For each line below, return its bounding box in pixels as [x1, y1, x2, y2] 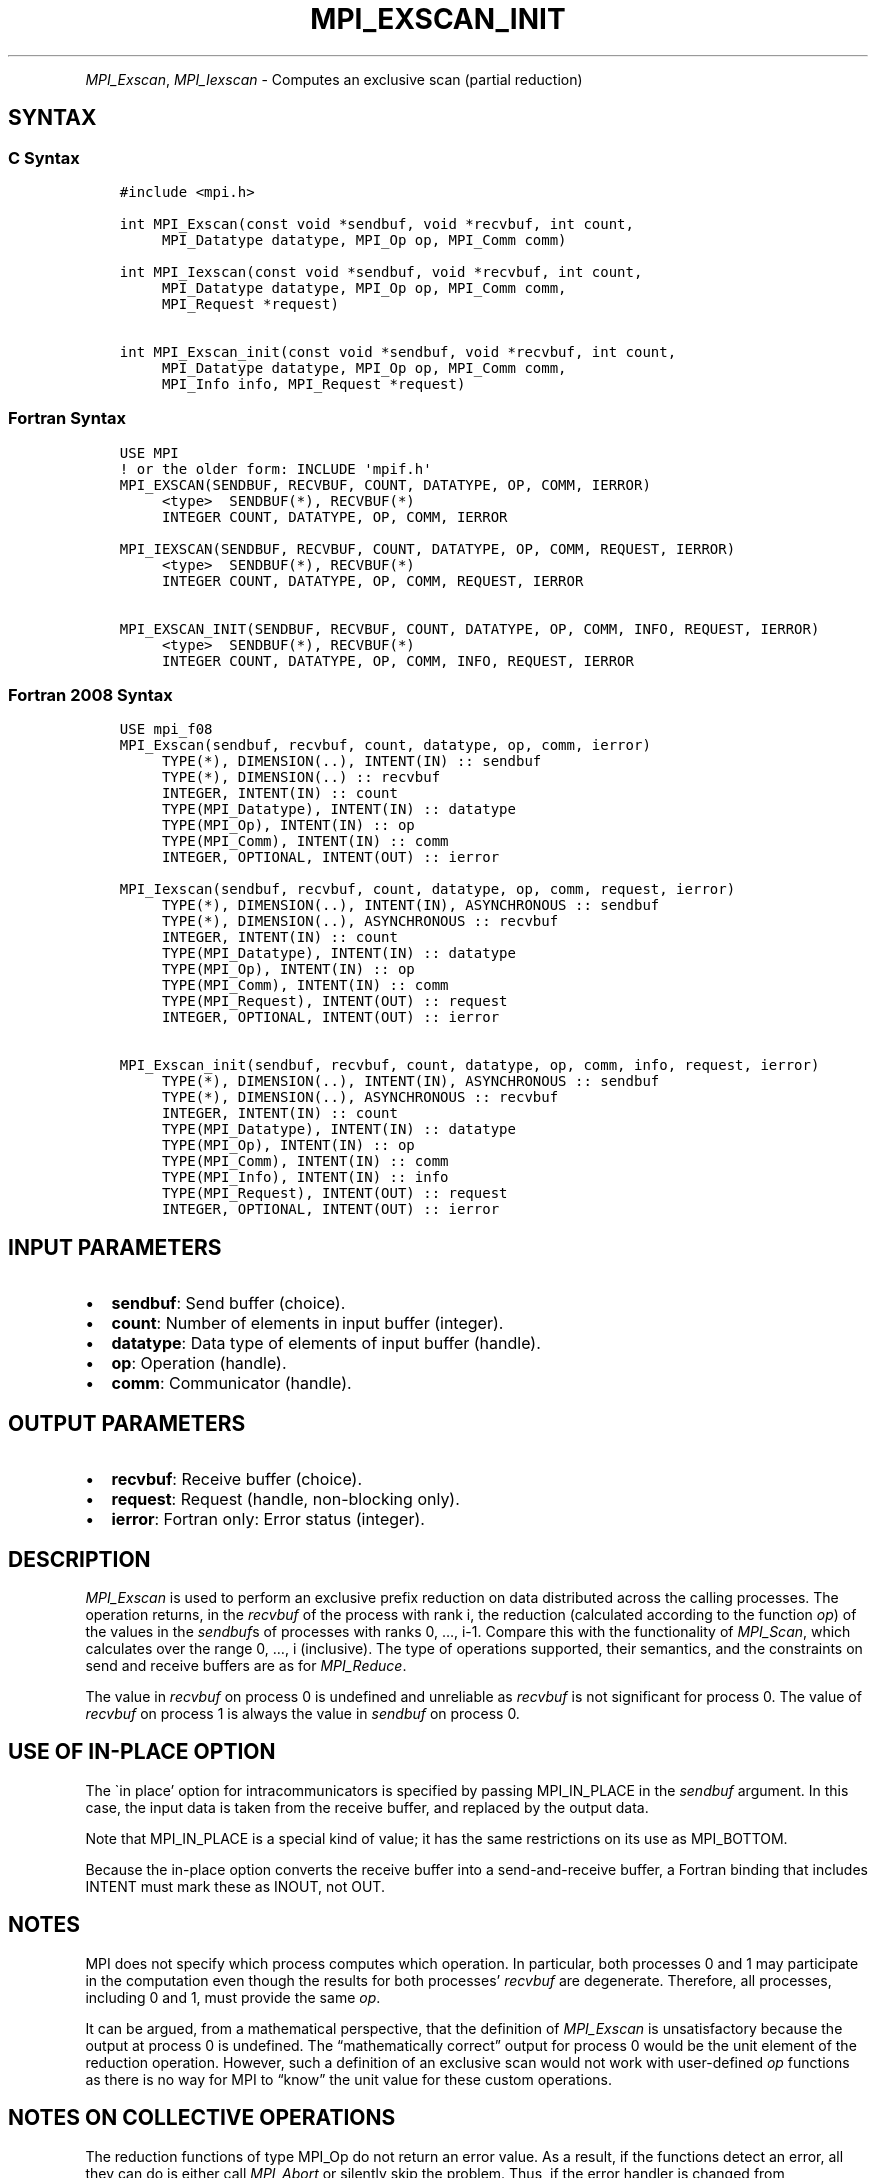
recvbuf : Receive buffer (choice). [111, 1469, 363, 1490]
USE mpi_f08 [119, 721, 213, 738]
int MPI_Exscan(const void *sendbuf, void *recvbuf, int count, [119, 215, 634, 232]
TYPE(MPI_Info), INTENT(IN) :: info [161, 1169, 449, 1186]
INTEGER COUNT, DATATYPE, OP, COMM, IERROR [161, 508, 508, 525]
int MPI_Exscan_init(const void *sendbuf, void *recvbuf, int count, [119, 343, 677, 360]
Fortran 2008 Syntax [8, 685, 173, 706]
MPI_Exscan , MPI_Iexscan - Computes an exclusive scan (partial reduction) [85, 70, 583, 88]
